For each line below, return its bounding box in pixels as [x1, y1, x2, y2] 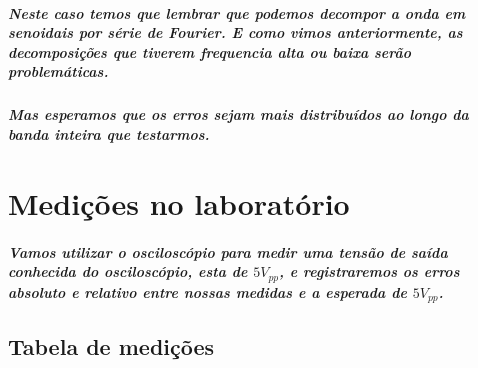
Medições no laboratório [8, 182, 350, 223]
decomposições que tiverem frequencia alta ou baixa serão [8, 41, 412, 62]
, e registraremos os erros [279, 261, 460, 282]
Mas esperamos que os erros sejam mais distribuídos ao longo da [8, 104, 469, 125]
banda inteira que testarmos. [8, 123, 210, 144]
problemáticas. [8, 61, 109, 82]
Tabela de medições [8, 331, 215, 362]
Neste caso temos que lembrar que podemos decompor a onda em [8, 2, 466, 23]
